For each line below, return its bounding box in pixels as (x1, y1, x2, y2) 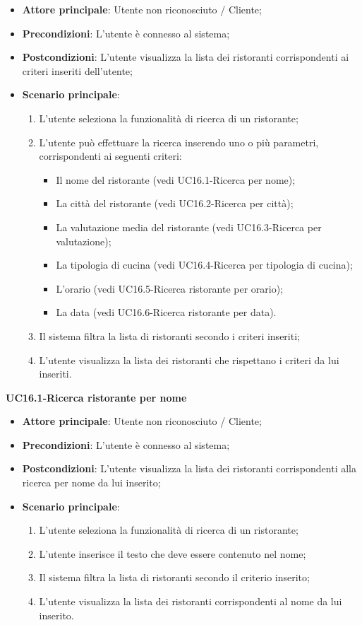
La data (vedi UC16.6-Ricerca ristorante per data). (56, 305, 277, 320)
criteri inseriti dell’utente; (22, 63, 133, 78)
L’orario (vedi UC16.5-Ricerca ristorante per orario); (56, 281, 284, 296)
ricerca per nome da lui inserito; (22, 475, 161, 490)
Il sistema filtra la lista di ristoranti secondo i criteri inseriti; (39, 328, 300, 343)
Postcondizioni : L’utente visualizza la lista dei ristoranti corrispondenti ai (22, 49, 349, 64)
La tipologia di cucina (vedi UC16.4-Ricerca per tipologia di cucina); (56, 257, 353, 272)
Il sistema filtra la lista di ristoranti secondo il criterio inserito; (39, 570, 310, 585)
